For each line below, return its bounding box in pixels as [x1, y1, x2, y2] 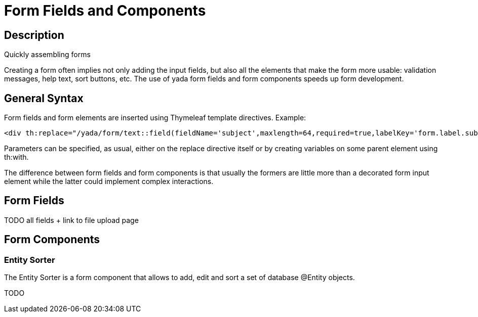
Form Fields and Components [4, 2, 206, 19]
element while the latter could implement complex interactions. [4, 177, 214, 186]
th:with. [4, 153, 29, 162]
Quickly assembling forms [4, 50, 91, 59]
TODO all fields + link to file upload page [4, 215, 139, 224]
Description [4, 28, 64, 41]
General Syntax [4, 92, 84, 105]
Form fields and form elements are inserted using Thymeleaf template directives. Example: [4, 113, 306, 122]
